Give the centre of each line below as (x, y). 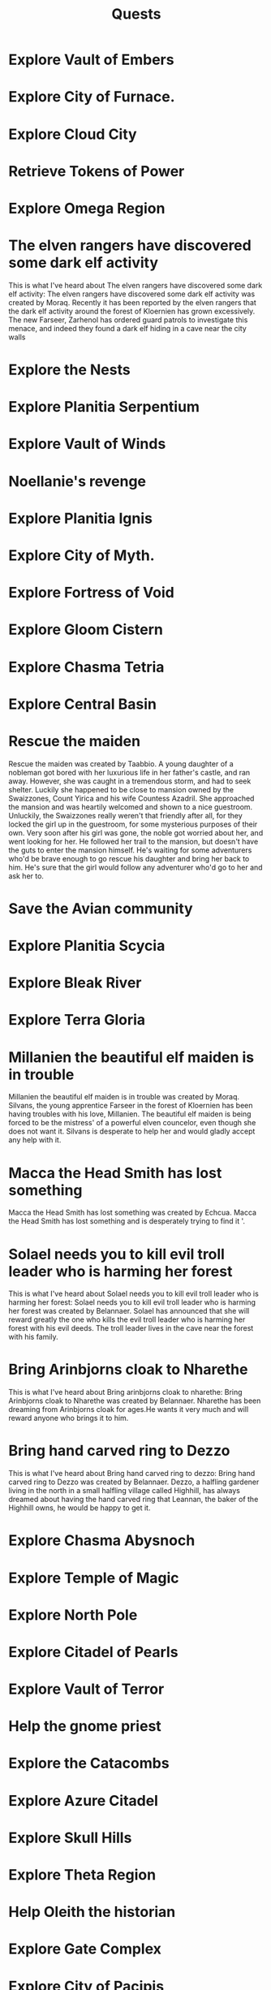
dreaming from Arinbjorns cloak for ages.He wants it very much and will (129, 1409)
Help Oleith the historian (92, 1912)
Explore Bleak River (75, 983)
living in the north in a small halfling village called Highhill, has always (125, 1491)
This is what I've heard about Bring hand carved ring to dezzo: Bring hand (132, 1474)
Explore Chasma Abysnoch (102, 1541)
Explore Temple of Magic (94, 1578)
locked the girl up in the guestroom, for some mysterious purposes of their (133, 824)
